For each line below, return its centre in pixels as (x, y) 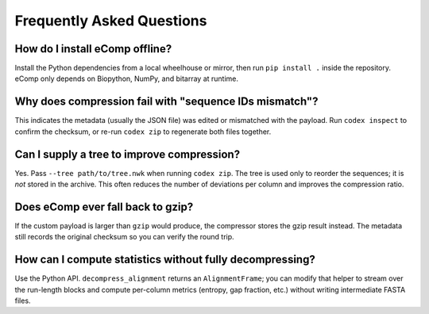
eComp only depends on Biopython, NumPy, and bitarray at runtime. (126, 78)
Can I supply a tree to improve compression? (128, 154)
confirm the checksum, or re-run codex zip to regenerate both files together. (143, 132)
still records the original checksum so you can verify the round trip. (124, 237)
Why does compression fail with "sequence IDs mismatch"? (166, 102)
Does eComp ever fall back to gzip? (104, 207)
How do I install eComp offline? (93, 49)
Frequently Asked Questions (111, 21)
